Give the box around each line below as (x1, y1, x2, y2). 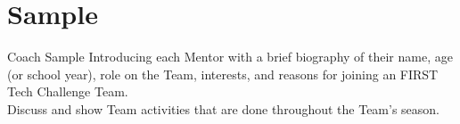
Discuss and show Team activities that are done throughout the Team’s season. (7, 99, 440, 118)
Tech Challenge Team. (7, 82, 128, 101)
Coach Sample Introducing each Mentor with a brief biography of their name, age (7, 47, 453, 66)
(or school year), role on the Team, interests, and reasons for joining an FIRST (7, 64, 439, 83)
